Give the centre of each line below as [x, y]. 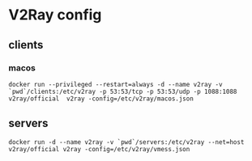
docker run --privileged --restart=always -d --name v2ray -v [115, 84]
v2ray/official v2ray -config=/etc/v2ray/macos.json [101, 99]
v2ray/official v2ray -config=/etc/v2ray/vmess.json [99, 149]
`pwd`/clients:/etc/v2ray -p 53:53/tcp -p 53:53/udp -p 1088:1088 [123, 91]
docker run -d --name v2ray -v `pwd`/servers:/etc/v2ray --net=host [126, 142]
